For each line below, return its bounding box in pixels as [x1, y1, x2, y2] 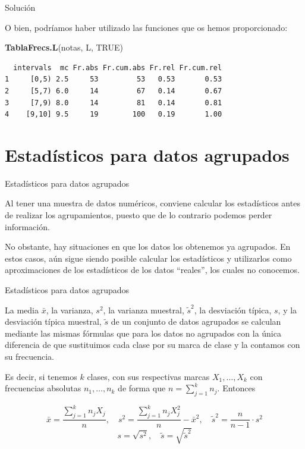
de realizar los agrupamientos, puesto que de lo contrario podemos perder [5, 209, 272, 221]
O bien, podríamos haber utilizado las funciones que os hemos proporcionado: [5, 21, 288, 33]
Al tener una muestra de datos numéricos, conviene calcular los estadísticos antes [5, 197, 300, 209]
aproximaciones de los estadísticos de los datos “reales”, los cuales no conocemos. [5, 263, 300, 276]
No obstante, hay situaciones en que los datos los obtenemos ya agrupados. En [5, 240, 291, 253]
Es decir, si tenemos [5, 370, 77, 382]
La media [5, 303, 39, 316]
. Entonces [217, 382, 256, 394]
